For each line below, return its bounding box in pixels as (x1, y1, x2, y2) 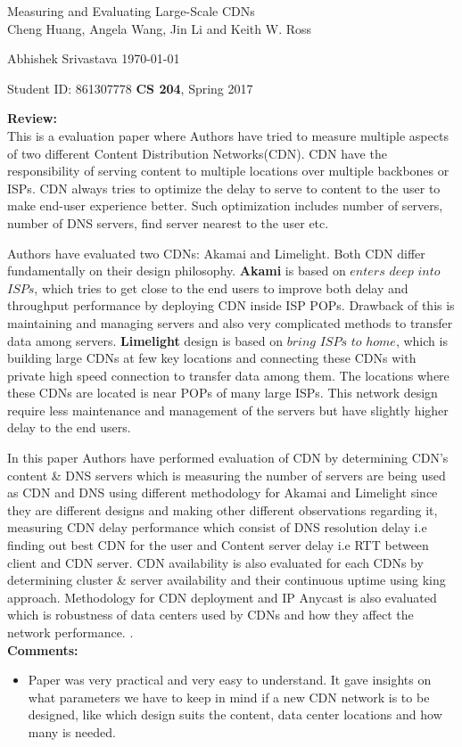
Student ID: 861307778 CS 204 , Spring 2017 (7, 78, 253, 97)
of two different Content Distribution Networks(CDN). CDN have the (7, 144, 387, 162)
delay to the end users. (7, 418, 131, 437)
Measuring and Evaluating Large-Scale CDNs (7, 2, 255, 20)
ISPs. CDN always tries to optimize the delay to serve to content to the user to (7, 178, 441, 197)
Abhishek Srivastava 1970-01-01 (7, 49, 180, 68)
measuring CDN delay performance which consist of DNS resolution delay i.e (7, 518, 427, 537)
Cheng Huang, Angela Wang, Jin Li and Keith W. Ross (7, 19, 312, 37)
